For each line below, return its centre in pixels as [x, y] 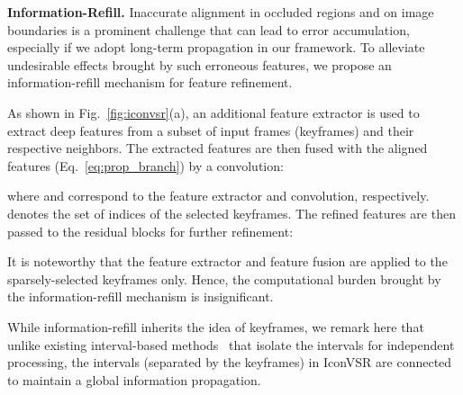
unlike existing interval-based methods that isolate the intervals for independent [231, 344]
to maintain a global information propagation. [134, 379]
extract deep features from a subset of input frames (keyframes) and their [211, 130]
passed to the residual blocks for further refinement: [150, 231]
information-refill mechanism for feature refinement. [150, 82]
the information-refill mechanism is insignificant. [141, 296]
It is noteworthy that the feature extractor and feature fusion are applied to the [227, 261]
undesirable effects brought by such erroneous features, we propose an [200, 64]
